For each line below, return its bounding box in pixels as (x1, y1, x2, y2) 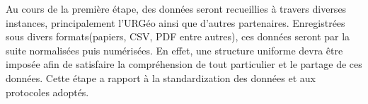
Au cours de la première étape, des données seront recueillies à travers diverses (6, 1, 347, 16)
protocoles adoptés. (6, 84, 89, 99)
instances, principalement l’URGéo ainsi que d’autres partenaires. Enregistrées (6, 15, 345, 30)
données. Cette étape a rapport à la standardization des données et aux (6, 70, 316, 85)
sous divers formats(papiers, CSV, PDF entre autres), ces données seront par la (6, 29, 350, 44)
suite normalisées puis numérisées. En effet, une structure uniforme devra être (6, 42, 343, 57)
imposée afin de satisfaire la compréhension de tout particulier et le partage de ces (6, 57, 362, 71)
